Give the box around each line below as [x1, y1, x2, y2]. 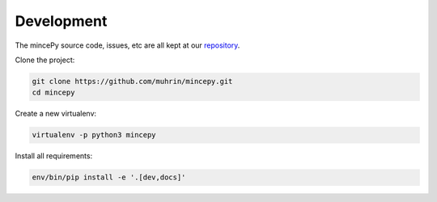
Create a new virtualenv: [15, 109, 97, 119]
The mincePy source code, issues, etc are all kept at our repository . [15, 40, 240, 50]
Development [15, 12, 108, 30]
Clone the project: [15, 55, 75, 65]
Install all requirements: [15, 151, 93, 161]
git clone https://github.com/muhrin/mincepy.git [32, 77, 233, 86]
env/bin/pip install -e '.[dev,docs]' [32, 173, 186, 182]
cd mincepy [32, 88, 75, 97]
